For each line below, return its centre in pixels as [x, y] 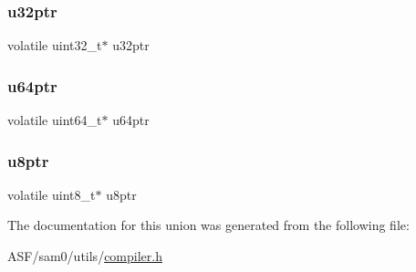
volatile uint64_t [55, 120]
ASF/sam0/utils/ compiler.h [85, 256]
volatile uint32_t [55, 45]
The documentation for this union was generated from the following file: [208, 225]
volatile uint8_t [52, 194]
